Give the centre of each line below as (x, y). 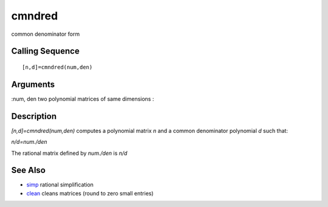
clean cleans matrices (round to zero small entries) (90, 193)
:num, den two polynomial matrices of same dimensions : (83, 99)
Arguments (33, 84)
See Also (28, 170)
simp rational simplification (60, 185)
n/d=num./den (29, 142)
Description (34, 116)
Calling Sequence (46, 51)
